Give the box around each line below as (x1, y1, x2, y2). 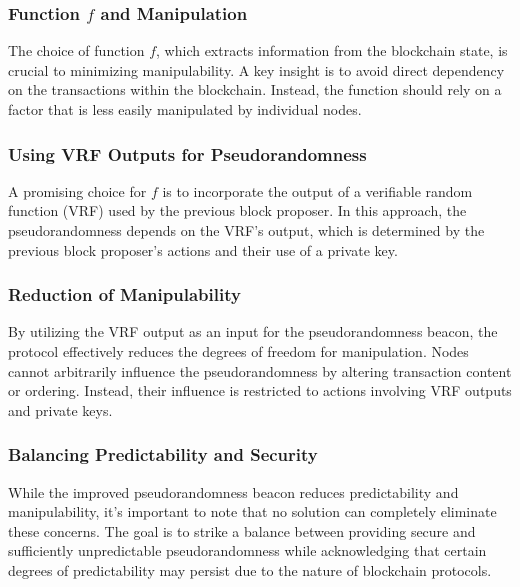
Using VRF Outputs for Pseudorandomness (8, 141, 367, 166)
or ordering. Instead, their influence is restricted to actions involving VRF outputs (8, 380, 512, 401)
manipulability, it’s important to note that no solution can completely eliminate (8, 501, 497, 522)
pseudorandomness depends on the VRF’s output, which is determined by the (8, 220, 485, 240)
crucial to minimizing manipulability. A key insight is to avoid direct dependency (8, 59, 505, 80)
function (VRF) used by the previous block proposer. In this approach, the (8, 200, 467, 221)
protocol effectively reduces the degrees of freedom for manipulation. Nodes (8, 341, 469, 361)
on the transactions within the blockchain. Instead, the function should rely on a (8, 79, 502, 100)
